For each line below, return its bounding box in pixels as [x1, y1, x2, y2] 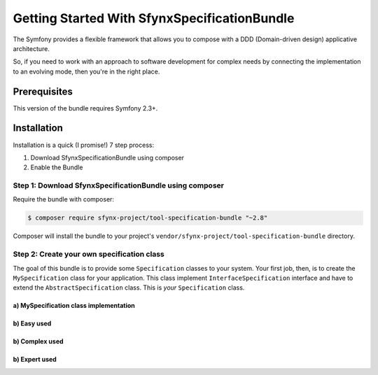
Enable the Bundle [30, 163, 83, 171]
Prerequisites [13, 85, 73, 97]
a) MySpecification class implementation [13, 302, 136, 310]
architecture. [13, 44, 50, 52]
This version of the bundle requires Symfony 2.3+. [13, 104, 158, 112]
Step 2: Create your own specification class [13, 249, 164, 259]
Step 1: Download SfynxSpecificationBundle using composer [13, 181, 224, 190]
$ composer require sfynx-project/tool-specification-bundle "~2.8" [27, 214, 268, 222]
